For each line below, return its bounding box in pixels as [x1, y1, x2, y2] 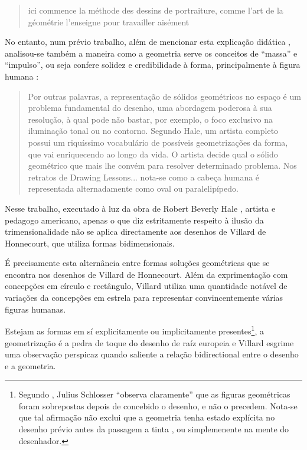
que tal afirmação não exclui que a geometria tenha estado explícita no [18, 411, 275, 423]
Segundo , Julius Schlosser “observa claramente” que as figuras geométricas [18, 388, 290, 400]
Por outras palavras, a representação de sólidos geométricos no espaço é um [28, 90, 301, 102]
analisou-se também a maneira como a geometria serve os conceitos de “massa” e [5, 47, 298, 59]
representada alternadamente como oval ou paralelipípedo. [28, 182, 239, 195]
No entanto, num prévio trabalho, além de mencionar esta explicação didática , [5, 35, 290, 48]
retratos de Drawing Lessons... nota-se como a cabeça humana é [28, 170, 260, 183]
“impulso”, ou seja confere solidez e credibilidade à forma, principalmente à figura [5, 58, 301, 71]
